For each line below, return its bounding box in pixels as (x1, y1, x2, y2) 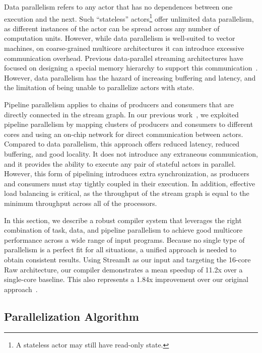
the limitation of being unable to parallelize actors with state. (4, 82, 194, 93)
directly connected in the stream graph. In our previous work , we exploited (4, 109, 239, 119)
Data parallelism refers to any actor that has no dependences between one (4, 2, 233, 12)
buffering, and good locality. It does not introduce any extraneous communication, (4, 148, 258, 159)
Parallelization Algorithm (4, 308, 139, 324)
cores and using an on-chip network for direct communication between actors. (4, 128, 243, 139)
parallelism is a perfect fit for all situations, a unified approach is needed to (4, 244, 237, 255)
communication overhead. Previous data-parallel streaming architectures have (4, 52, 243, 63)
